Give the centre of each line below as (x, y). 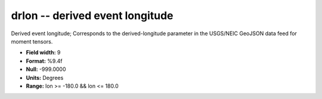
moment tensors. (32, 41)
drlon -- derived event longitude (92, 16)
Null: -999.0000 (46, 69)
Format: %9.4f (44, 61)
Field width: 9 (43, 52)
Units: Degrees (45, 78)
